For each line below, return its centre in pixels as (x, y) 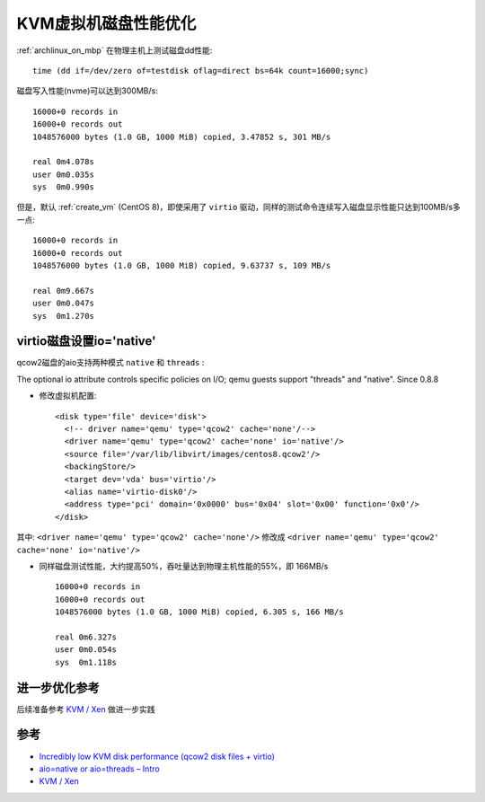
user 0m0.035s (63, 174)
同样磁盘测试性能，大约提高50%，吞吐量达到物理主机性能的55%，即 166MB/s (184, 566)
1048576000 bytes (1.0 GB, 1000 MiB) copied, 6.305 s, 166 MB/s (200, 612)
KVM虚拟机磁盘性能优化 (106, 23)
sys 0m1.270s (63, 316)
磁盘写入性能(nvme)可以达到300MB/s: (88, 91)
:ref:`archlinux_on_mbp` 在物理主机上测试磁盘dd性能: (115, 50)
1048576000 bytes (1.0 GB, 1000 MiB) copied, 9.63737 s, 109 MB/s (182, 266)
